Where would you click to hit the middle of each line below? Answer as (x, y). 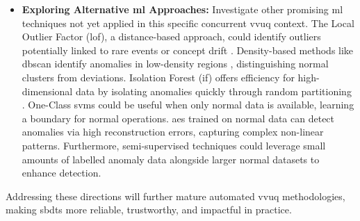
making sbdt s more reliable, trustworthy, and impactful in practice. (149, 210)
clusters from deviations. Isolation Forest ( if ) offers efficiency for (158, 77)
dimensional (47, 91)
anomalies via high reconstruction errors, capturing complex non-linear (173, 132)
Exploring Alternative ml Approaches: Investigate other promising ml (182, 9)
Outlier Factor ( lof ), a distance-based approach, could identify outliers (171, 36)
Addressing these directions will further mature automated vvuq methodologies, (175, 196)
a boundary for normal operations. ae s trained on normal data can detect (178, 118)
